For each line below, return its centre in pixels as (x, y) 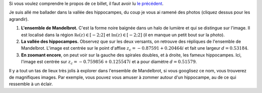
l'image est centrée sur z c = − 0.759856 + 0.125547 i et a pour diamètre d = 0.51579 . (109, 62)
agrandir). (19, 19)
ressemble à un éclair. (31, 84)
